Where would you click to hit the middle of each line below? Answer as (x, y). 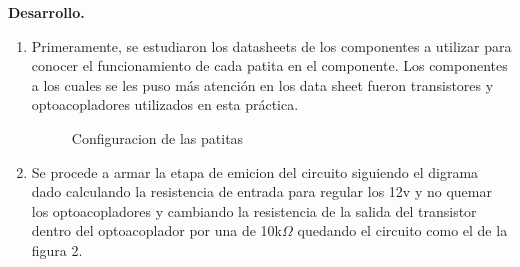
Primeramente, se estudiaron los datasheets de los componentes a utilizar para (271, 45)
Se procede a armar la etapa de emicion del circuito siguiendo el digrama (255, 171)
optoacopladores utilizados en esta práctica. (165, 104)
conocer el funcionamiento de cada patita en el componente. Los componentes (269, 65)
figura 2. (57, 249)
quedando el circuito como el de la (402, 230)
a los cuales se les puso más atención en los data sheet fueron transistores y (262, 84)
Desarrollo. (46, 12)
